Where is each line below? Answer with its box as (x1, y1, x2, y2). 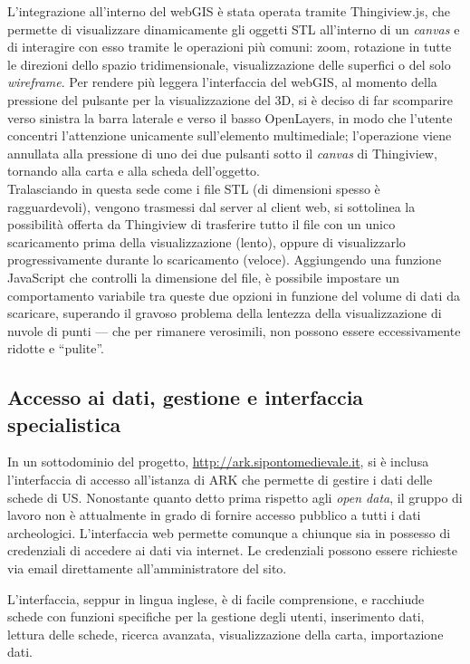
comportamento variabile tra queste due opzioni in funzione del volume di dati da (7, 285, 460, 304)
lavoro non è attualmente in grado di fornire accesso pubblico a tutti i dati (7, 505, 421, 524)
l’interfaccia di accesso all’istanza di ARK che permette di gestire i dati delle (7, 470, 433, 489)
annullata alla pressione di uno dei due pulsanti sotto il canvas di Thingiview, (7, 143, 437, 162)
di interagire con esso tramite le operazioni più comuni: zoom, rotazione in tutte (7, 37, 452, 56)
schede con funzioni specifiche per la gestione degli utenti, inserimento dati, (7, 607, 425, 626)
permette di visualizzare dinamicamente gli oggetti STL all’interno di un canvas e (7, 19, 460, 38)
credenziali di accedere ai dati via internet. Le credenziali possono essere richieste (7, 541, 457, 560)
